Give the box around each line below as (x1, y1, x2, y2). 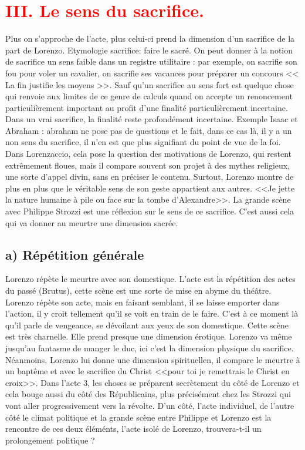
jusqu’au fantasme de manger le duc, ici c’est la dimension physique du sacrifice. (5, 341, 294, 354)
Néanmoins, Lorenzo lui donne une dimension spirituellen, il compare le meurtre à (5, 353, 300, 365)
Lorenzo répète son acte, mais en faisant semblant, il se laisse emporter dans (5, 295, 280, 308)
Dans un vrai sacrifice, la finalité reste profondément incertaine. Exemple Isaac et (5, 113, 298, 125)
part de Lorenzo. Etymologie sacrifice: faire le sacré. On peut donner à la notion (5, 43, 293, 56)
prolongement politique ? (5, 434, 95, 446)
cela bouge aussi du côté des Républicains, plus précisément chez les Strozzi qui (5, 388, 291, 400)
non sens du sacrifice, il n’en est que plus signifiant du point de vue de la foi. (5, 136, 281, 148)
